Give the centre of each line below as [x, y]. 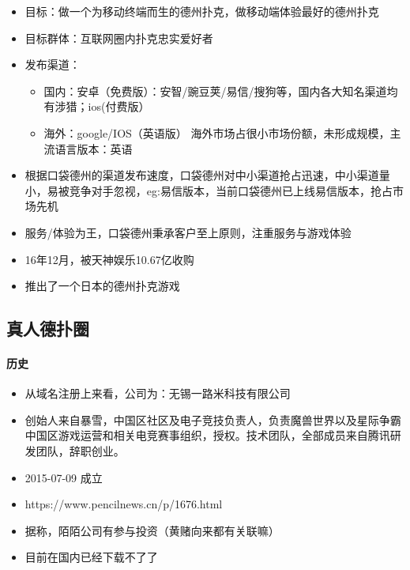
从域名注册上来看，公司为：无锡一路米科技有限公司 [158, 393]
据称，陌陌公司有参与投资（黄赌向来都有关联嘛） [152, 530]
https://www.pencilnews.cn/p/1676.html [124, 504]
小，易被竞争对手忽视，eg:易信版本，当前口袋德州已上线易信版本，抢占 [209, 190]
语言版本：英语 [94, 148]
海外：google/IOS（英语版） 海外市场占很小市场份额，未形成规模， [217, 132]
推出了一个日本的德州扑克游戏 [102, 286]
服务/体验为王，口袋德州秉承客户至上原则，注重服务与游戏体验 [188, 232]
